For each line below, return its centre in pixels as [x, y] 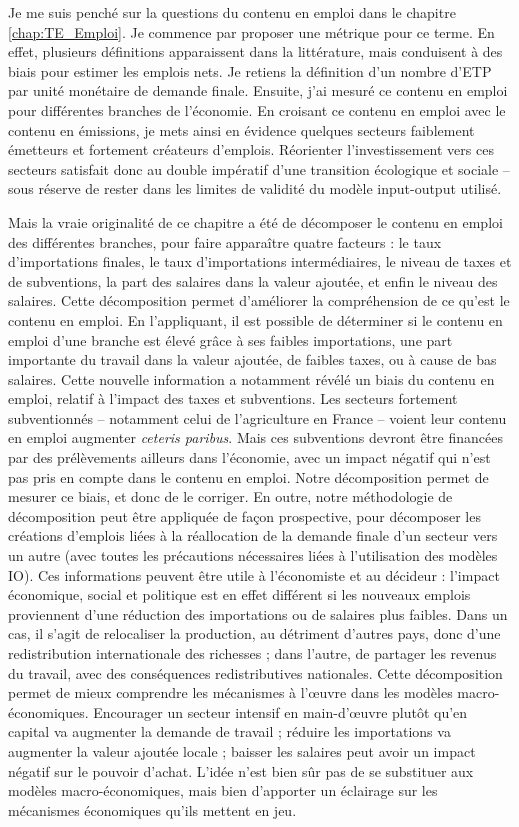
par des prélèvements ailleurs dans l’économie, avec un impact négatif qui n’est [249, 457]
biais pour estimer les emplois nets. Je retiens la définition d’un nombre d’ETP [250, 70]
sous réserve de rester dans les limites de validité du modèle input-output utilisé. [255, 188]
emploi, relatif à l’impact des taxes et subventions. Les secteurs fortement [233, 398]
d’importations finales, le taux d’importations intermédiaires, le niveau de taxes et [260, 261]
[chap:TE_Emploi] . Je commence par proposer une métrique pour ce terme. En [251, 31]
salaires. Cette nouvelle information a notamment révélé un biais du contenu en [251, 378]
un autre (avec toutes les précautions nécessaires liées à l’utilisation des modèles [253, 555]
